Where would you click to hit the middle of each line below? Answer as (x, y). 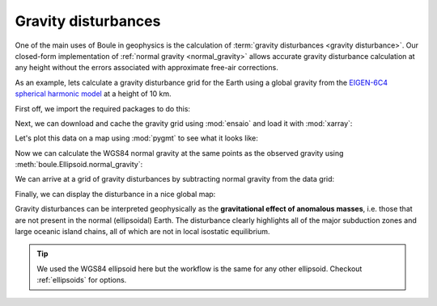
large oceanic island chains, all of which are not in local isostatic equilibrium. (142, 232)
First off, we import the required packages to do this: (102, 108)
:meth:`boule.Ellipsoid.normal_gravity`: (79, 165)
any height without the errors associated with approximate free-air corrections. (146, 68)
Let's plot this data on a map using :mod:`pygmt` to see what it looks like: (136, 138)
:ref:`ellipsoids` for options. (82, 280)
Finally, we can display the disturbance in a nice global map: (115, 194)
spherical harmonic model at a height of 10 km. (93, 94)
